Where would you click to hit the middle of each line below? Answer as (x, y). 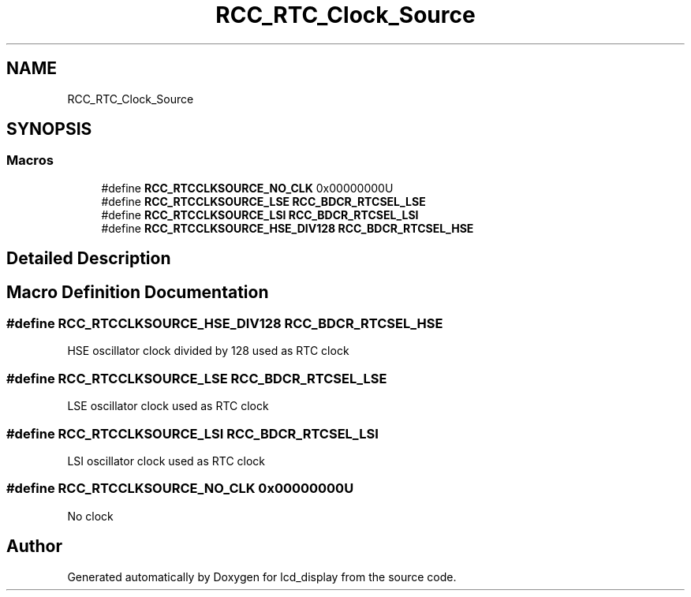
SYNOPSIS (49, 129)
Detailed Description (89, 259)
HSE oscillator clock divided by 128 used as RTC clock (208, 351)
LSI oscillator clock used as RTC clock (166, 461)
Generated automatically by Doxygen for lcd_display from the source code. (262, 576)
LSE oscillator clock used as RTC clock (168, 406)
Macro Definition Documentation (138, 292)
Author (34, 547)
